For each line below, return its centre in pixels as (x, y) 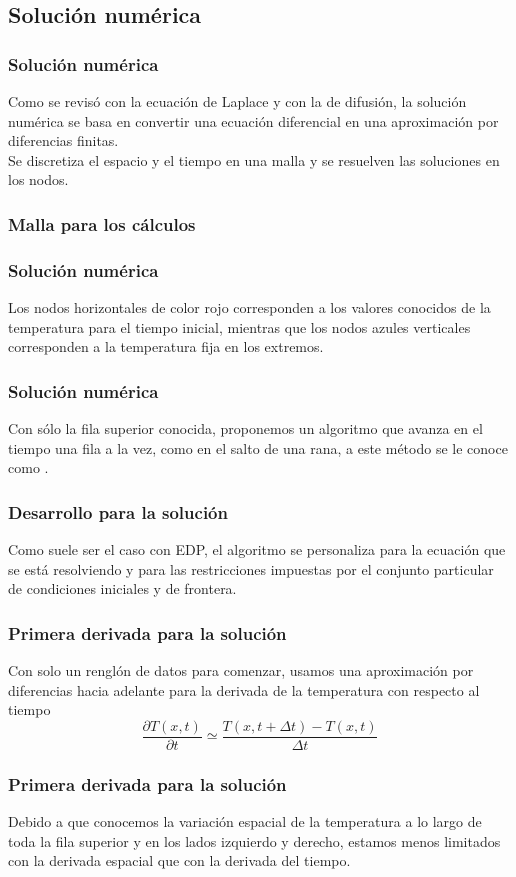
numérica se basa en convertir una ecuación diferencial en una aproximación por (253, 120)
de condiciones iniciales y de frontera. (122, 588)
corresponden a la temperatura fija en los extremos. (166, 346)
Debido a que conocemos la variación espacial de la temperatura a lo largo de (245, 821)
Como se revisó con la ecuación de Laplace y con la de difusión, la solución (237, 101)
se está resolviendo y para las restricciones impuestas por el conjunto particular (251, 568)
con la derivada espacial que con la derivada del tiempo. (179, 860)
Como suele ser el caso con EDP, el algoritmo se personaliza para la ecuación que (257, 549)
